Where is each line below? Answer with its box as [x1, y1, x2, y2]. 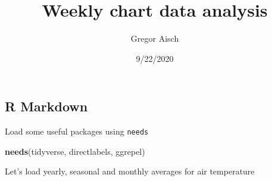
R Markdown [5, 97, 88, 116]
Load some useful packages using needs [5, 125, 149, 138]
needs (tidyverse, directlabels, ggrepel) [5, 145, 145, 157]
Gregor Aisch [130, 32, 179, 45]
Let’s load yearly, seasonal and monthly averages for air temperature [5, 165, 255, 177]
